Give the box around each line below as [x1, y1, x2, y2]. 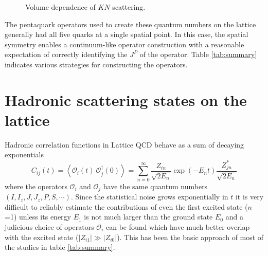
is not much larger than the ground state [84, 211, 213, 222]
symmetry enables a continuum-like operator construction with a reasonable [5, 39, 244, 49]
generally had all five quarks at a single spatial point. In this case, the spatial [5, 29, 248, 40]
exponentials [5, 149, 44, 160]
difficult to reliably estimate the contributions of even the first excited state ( [5, 201, 248, 212]
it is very [235, 191, 264, 202]
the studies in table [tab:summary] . [5, 242, 115, 252]
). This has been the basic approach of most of [117, 231, 264, 242]
